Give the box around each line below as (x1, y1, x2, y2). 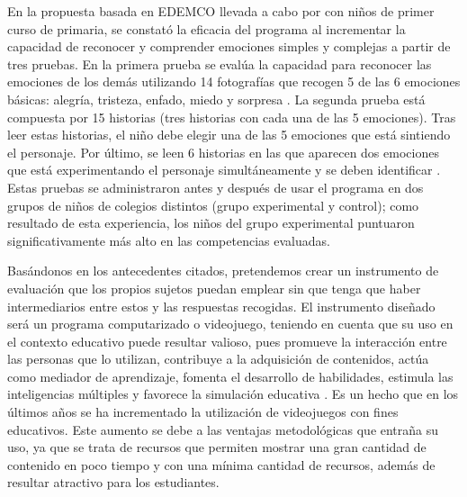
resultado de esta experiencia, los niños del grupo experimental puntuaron (7, 213, 415, 232)
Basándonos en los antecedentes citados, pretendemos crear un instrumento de (7, 261, 439, 280)
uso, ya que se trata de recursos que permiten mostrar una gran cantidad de (7, 438, 427, 456)
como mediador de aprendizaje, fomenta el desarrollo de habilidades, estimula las (7, 366, 454, 385)
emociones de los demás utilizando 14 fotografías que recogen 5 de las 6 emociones (7, 72, 461, 91)
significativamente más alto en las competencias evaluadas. (7, 230, 330, 249)
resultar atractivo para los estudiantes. (7, 473, 220, 492)
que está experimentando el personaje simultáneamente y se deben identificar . (7, 160, 441, 179)
